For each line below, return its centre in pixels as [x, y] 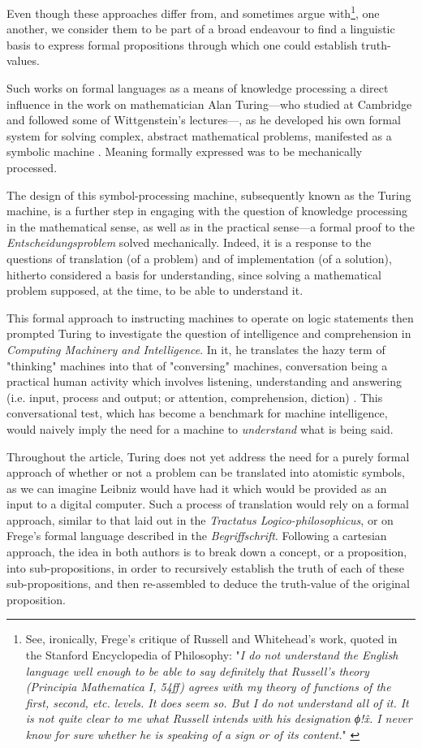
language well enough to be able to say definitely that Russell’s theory [197, 670]
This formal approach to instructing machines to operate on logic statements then [210, 317]
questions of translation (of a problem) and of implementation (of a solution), [199, 258]
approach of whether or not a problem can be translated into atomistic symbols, [206, 472]
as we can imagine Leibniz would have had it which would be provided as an [197, 488]
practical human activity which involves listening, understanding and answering [204, 381]
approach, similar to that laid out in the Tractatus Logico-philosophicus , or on [200, 519]
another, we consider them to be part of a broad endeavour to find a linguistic [201, 29]
